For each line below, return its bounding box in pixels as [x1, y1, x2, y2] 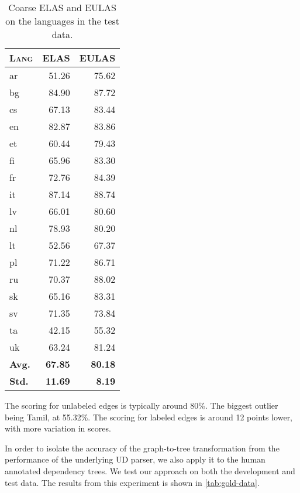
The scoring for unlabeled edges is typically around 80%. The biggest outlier [5, 399, 278, 411]
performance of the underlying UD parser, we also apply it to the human [5, 453, 265, 465]
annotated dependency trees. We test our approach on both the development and [5, 464, 295, 477]
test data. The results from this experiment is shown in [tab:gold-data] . [5, 476, 260, 488]
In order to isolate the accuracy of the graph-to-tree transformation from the [5, 441, 280, 454]
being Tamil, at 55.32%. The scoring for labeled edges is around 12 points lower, [5, 410, 293, 423]
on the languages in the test [5, 14, 120, 28]
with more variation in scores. [5, 422, 111, 434]
